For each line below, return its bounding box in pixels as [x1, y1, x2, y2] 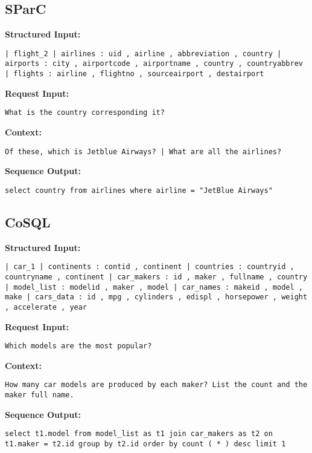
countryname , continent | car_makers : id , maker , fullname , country [5, 272, 308, 281]
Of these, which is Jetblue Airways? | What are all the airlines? [5, 147, 282, 156]
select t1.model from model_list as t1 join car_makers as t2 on [5, 429, 273, 438]
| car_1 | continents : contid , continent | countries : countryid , [5, 262, 294, 272]
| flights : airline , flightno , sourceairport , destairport [5, 70, 264, 79]
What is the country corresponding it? [5, 108, 165, 117]
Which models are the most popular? [5, 342, 152, 351]
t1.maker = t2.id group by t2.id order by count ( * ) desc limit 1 [5, 440, 286, 448]
